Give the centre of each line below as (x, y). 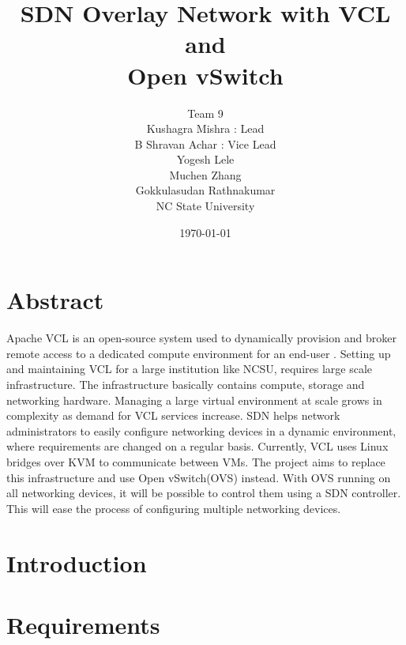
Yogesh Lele (205, 159)
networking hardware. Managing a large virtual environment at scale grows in (194, 400)
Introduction (77, 562)
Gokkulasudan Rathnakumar (205, 190)
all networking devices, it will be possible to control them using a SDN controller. (204, 493)
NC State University (205, 206)
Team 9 (205, 113)
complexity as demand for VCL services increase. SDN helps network (173, 415)
